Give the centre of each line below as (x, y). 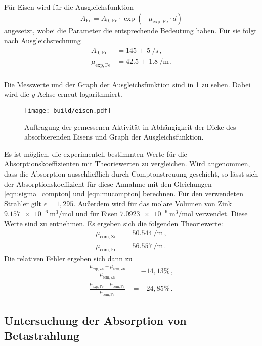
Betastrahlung (42, 335)
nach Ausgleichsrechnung (42, 40)
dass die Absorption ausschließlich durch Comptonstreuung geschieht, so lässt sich (131, 173)
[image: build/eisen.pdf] (68, 110)
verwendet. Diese (222, 213)
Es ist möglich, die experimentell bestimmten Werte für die (96, 153)
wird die (17, 94)
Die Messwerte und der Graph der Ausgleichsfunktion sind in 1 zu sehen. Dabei (127, 84)
